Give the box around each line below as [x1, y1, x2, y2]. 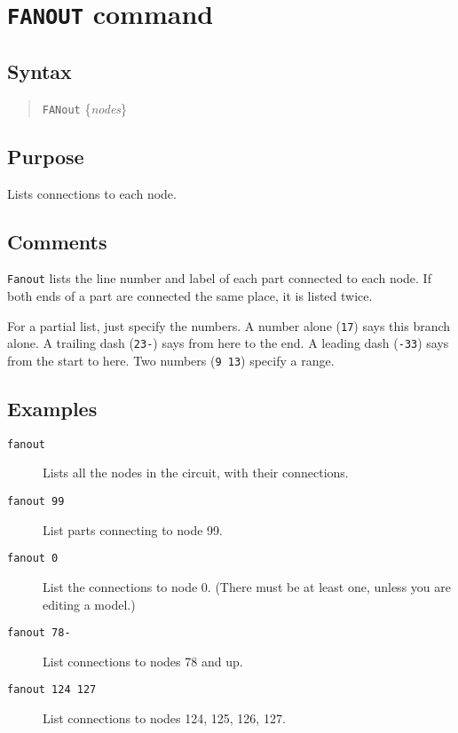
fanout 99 [7, 495, 65, 508]
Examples [7, 394, 98, 422]
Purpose [7, 142, 84, 169]
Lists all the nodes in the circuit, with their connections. [43, 463, 349, 482]
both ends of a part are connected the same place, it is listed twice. [7, 287, 373, 305]
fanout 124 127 [7, 683, 97, 697]
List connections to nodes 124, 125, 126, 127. [43, 709, 286, 728]
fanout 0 [7, 552, 59, 565]
